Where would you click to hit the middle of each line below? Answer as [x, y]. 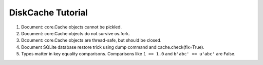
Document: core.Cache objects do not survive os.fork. [75, 33]
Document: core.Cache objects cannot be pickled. [71, 27]
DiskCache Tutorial [48, 13]
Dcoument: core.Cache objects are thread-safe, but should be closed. [91, 40]
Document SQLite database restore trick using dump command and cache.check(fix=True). [113, 47]
